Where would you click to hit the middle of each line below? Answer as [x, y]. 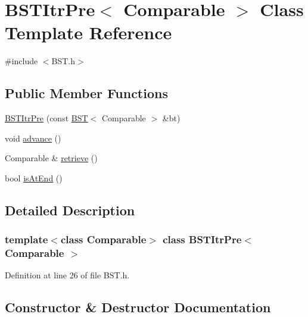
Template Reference [88, 32]
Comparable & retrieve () [51, 158]
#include [21, 61]
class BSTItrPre [202, 239]
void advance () [33, 138]
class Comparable [103, 239]
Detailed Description [70, 210]
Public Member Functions [86, 93]
